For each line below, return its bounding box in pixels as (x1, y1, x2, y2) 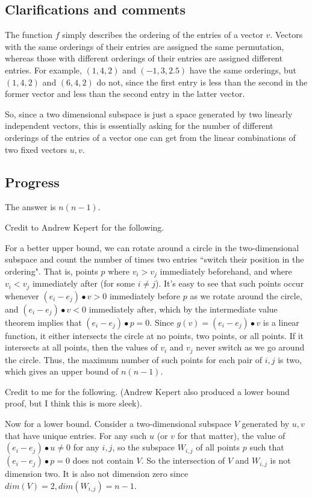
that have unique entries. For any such (5, 429, 147, 441)
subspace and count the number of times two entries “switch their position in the (5, 253, 304, 266)
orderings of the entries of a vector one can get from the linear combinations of (5, 131, 296, 143)
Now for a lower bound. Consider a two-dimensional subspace (5, 417, 232, 430)
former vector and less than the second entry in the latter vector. (5, 87, 245, 100)
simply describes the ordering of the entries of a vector (62, 28, 263, 41)
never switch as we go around (196, 341, 305, 353)
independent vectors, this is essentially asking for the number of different (5, 119, 273, 132)
